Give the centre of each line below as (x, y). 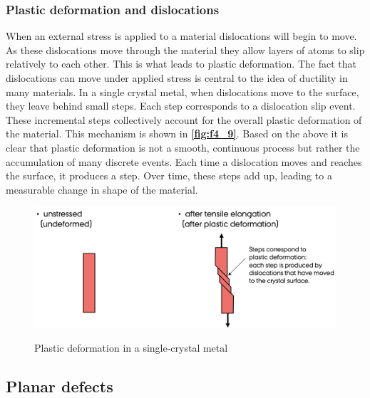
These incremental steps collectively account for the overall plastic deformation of (184, 119)
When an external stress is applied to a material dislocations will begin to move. (181, 36)
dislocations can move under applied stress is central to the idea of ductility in (177, 78)
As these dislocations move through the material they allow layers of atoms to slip (185, 49)
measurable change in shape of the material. (102, 189)
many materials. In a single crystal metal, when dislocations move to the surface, (183, 91)
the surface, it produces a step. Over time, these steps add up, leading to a (169, 176)
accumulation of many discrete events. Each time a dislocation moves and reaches (184, 161)
